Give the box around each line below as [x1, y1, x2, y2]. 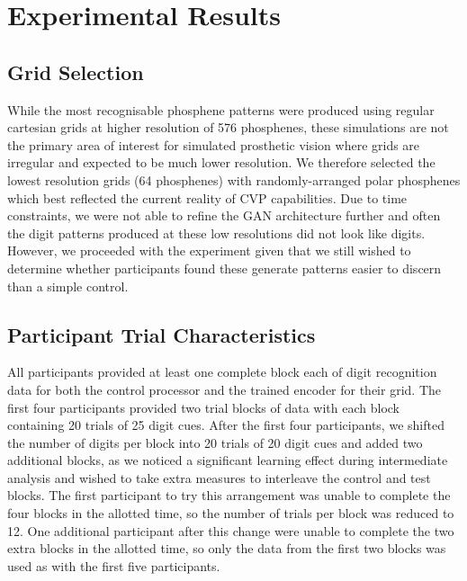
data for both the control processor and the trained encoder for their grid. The [7, 380, 441, 398]
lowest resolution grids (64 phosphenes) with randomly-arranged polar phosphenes [7, 170, 461, 189]
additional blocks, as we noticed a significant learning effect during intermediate [7, 451, 448, 469]
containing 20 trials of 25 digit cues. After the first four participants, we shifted [7, 416, 445, 434]
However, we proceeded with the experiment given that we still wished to [7, 241, 411, 260]
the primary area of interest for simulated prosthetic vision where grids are [7, 135, 420, 154]
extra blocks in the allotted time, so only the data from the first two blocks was [7, 539, 446, 558]
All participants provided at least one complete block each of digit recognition [7, 362, 437, 381]
